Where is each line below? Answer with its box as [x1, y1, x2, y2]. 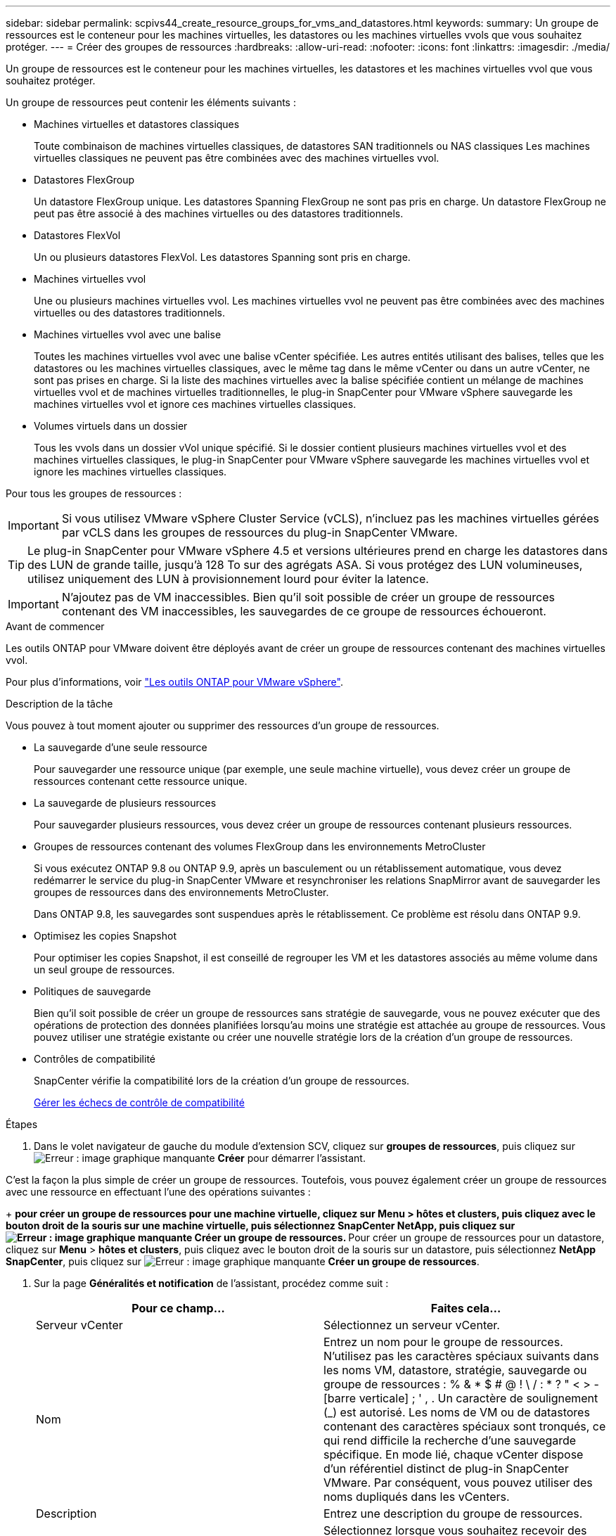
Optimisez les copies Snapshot [34, 930, 177, 942]
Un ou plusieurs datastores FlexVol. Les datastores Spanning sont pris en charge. [34, 251, 411, 263]
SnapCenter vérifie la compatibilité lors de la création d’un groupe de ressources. [34, 1075, 410, 1087]
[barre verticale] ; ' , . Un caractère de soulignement [323, 1391, 598, 1405]
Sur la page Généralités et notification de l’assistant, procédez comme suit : [34, 1277, 389, 1289]
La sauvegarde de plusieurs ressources [34, 797, 217, 809]
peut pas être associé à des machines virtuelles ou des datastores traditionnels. [34, 207, 404, 219]
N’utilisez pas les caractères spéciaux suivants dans [323, 1349, 599, 1363]
